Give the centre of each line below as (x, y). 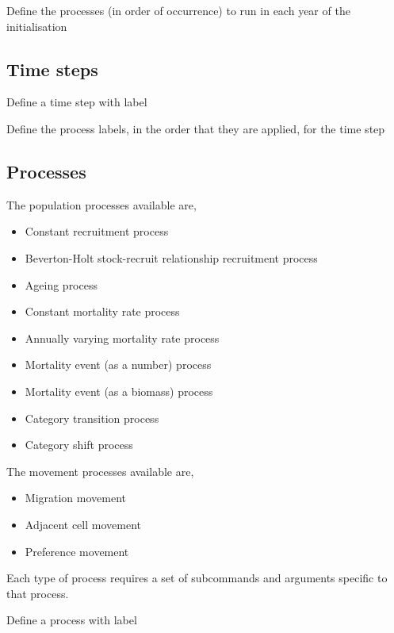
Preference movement (77, 551)
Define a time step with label (77, 102)
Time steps (52, 69)
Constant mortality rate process (102, 311)
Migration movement (76, 498)
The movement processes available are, (100, 471)
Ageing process (61, 284)
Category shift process (79, 445)
